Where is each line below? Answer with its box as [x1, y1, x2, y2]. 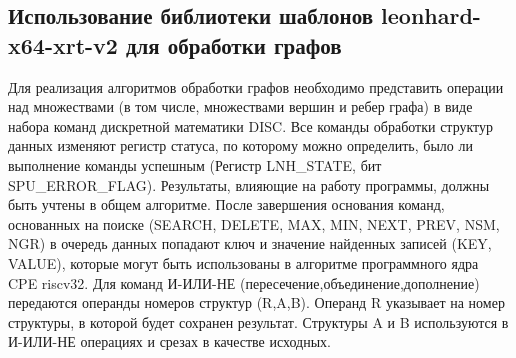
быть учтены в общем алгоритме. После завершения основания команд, [8, 194, 445, 215]
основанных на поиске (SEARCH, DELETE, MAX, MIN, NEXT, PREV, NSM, [8, 213, 500, 234]
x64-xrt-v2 [8, 29, 118, 60]
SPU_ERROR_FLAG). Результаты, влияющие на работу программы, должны [8, 174, 490, 195]
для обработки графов [125, 29, 342, 60]
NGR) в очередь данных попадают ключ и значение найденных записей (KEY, [8, 233, 492, 254]
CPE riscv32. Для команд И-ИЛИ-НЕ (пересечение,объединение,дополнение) [8, 272, 480, 293]
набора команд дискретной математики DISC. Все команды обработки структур [8, 115, 494, 136]
